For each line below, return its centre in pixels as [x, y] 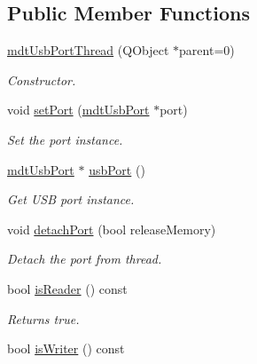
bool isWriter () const [66, 348]
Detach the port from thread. [85, 259]
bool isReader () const [67, 288]
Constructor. [42, 79]
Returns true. [43, 318]
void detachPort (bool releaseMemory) [112, 229]
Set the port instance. [65, 139]
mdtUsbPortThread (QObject [88, 50]
